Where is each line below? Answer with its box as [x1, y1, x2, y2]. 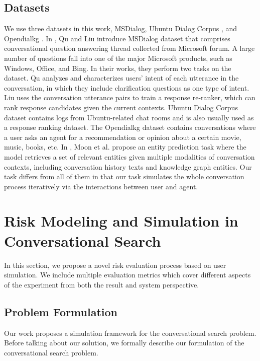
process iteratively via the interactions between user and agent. [4, 181, 198, 191]
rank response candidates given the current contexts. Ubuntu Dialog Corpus [4, 102, 238, 112]
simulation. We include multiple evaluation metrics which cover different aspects [4, 269, 251, 280]
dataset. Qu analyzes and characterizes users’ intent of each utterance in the [4, 73, 239, 83]
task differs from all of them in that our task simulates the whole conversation [4, 171, 244, 182]
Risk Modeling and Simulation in [4, 210, 238, 231]
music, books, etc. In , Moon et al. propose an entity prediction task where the [4, 141, 246, 152]
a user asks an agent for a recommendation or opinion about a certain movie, [4, 131, 241, 142]
